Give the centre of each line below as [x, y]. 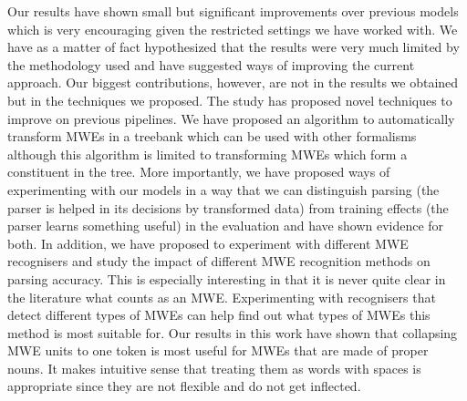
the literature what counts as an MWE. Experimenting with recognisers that [222, 297]
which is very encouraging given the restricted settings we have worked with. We [233, 29]
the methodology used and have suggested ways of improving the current [211, 64]
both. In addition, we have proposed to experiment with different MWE [208, 243]
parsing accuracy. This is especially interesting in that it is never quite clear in [227, 278]
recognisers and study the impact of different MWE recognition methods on [219, 261]
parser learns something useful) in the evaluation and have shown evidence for [226, 226]
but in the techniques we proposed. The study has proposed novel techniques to [230, 100]
